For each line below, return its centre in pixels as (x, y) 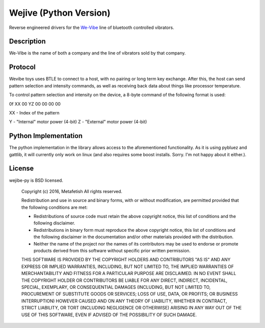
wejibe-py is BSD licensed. (36, 180)
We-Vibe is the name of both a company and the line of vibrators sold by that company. (97, 53)
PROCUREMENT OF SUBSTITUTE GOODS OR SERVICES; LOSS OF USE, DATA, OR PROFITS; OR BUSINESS (130, 294)
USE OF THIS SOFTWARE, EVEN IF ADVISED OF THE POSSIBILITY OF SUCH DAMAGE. (109, 315)
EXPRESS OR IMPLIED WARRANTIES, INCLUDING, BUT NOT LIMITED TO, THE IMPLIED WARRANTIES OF (128, 266)
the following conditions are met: (54, 207)
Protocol (22, 67)
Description (27, 41)
